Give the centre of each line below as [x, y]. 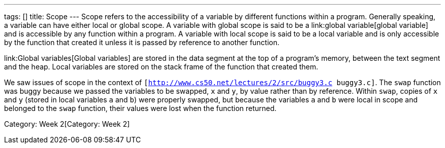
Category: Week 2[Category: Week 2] [67, 124]
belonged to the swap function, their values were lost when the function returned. [140, 108]
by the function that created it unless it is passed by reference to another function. [142, 42]
